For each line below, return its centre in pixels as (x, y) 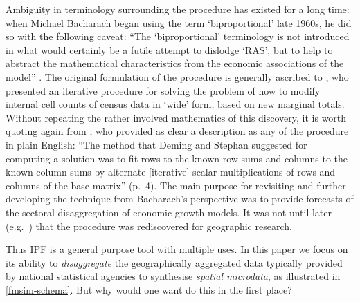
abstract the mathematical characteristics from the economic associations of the (175, 63)
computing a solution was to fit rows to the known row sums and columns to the (177, 158)
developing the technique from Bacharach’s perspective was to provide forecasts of (180, 199)
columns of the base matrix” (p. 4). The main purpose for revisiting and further (176, 185)
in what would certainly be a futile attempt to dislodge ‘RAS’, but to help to (169, 49)
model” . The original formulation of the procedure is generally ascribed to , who (177, 76)
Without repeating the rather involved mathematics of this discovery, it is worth (176, 117)
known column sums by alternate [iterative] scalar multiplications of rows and (171, 172)
